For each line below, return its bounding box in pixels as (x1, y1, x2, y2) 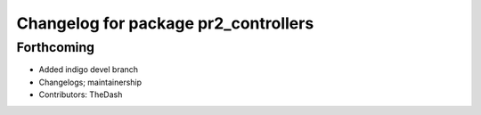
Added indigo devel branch (38, 64, 138, 75)
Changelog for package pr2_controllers (16, 13, 314, 33)
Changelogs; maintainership (38, 77, 143, 87)
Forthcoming (16, 39, 95, 55)
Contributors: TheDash (38, 89, 123, 100)
